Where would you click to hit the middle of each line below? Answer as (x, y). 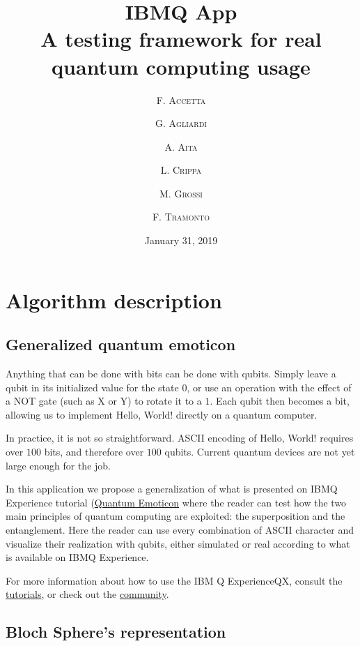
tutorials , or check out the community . (87, 594)
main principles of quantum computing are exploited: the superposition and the (175, 516)
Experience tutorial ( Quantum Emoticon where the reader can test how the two (176, 502)
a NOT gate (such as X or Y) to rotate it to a (104, 401)
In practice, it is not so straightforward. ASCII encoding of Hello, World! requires (180, 438)
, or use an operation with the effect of (269, 387)
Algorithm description (114, 300)
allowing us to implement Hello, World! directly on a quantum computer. (162, 414)
